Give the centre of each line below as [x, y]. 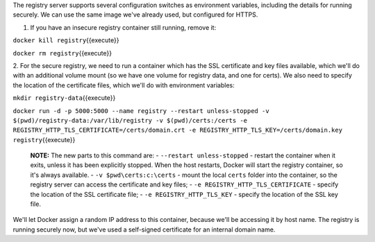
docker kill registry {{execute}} [66, 40]
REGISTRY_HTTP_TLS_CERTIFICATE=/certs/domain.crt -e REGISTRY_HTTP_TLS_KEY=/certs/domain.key [178, 130]
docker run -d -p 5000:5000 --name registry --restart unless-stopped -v [141, 111]
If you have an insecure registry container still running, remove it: [123, 27]
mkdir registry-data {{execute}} [64, 98]
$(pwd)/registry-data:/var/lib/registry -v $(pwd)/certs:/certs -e [130, 120]
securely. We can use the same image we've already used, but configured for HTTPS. [135, 15]
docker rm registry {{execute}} [62, 53]
